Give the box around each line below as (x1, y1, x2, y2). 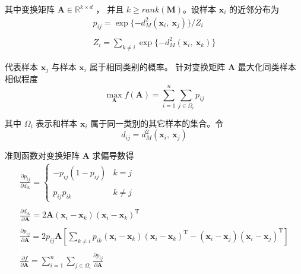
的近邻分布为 (229, 3, 279, 15)
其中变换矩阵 (5, 3, 55, 15)
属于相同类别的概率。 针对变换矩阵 (89, 60, 226, 73)
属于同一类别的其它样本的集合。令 (90, 116, 224, 129)
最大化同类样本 (237, 60, 296, 73)
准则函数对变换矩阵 (5, 149, 80, 162)
